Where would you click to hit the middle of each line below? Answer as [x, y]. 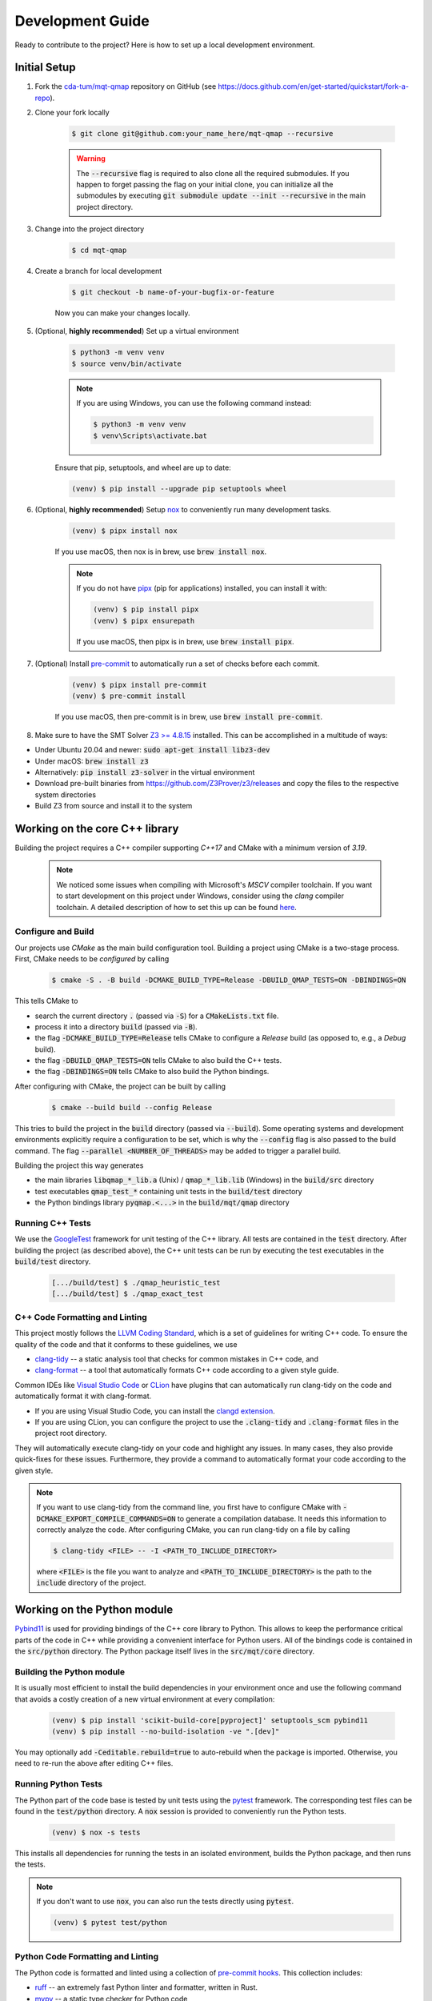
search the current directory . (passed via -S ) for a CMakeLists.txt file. [157, 1016]
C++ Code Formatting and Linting [81, 1317]
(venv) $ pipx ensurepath [144, 621]
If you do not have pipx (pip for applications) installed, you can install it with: [202, 588]
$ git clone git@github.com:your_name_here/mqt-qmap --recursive [202, 134]
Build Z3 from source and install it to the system [114, 806]
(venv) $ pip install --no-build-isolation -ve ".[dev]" [166, 1732]
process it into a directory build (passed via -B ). [116, 1027]
